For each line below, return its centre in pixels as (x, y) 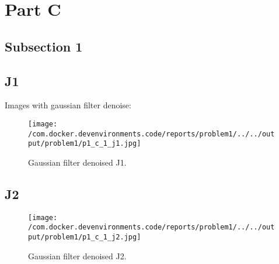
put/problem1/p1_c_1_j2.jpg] (85, 237)
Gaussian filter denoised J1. (77, 162)
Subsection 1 (44, 46)
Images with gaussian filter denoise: (68, 105)
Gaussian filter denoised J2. (77, 256)
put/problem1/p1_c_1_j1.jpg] (85, 144)
